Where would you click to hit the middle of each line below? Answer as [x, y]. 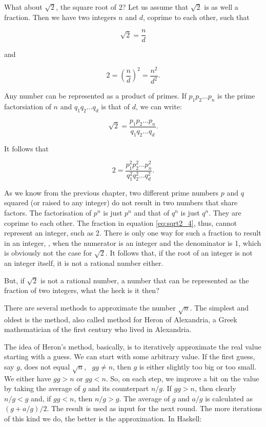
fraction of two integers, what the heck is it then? [82, 290]
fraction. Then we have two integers [60, 17]
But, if [14, 280]
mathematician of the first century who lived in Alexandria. [98, 329]
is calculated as [229, 398]
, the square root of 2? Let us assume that [122, 7]
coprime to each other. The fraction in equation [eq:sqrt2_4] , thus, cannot [121, 222]
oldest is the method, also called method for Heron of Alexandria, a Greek [121, 319]
